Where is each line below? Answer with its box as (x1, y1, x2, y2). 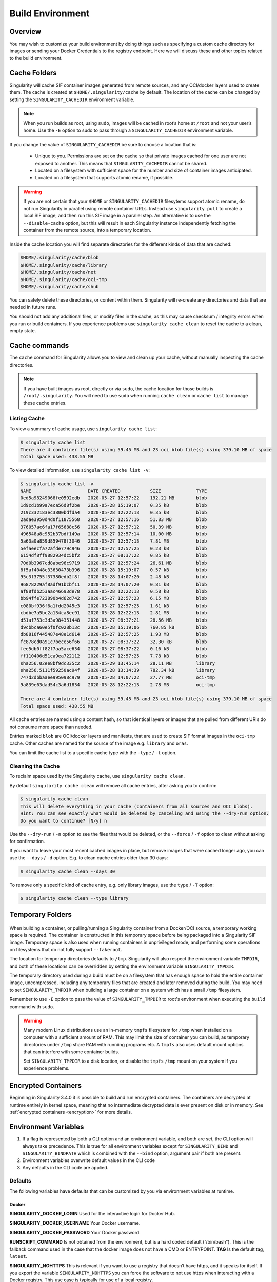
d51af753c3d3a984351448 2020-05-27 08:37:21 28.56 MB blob (20, 617, 207, 623)
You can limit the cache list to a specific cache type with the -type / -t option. (9, 749, 177, 756)
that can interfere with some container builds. (23, 1049, 120, 1055)
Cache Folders (9, 68, 57, 77)
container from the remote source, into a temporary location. (23, 227, 151, 233)
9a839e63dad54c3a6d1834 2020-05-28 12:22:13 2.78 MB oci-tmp (20, 682, 215, 688)
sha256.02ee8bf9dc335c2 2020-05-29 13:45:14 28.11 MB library (20, 660, 215, 666)
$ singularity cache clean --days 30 (20, 868, 115, 874)
